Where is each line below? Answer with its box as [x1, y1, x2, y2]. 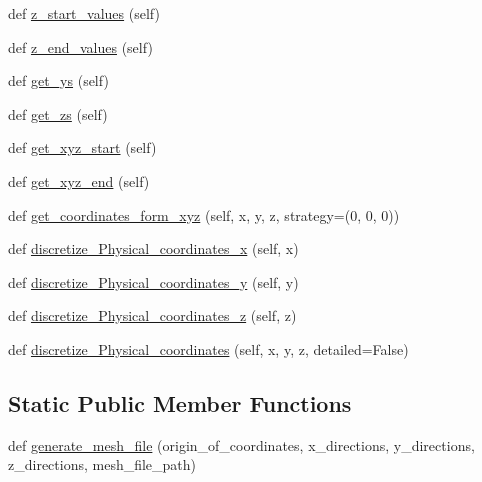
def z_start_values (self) [8, 3, 160, 23]
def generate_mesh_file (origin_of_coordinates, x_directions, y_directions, [8, 434, 475, 455]
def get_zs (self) [8, 103, 108, 124]
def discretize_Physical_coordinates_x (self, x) [8, 238, 299, 259]
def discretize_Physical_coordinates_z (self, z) [8, 305, 297, 326]
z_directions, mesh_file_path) [8, 454, 197, 475]
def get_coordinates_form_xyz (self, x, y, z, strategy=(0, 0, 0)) [8, 204, 400, 225]
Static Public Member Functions [8, 387, 352, 418]
